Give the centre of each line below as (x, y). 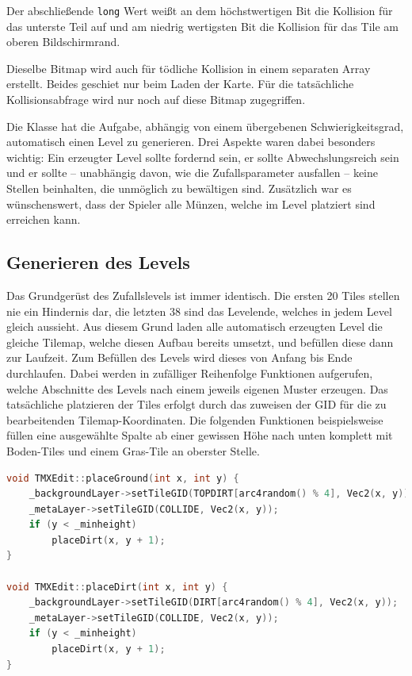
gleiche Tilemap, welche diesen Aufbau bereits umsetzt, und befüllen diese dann (200, 342)
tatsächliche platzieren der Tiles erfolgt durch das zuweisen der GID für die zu (196, 404)
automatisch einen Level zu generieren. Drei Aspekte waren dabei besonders (191, 142)
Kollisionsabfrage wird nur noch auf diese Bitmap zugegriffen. (156, 100)
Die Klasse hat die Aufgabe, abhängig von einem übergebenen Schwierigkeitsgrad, (205, 126)
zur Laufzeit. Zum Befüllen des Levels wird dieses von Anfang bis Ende (179, 357)
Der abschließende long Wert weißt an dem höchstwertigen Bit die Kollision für (200, 10)
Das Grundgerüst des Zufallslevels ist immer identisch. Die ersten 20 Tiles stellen (203, 295)
